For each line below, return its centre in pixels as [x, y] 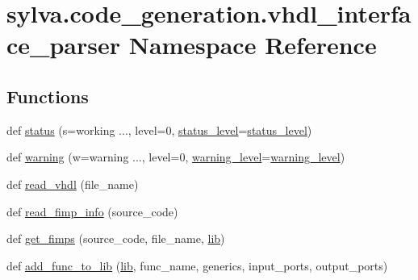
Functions [48, 96]
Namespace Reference [253, 45]
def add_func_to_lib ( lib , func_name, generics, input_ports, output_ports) [197, 265]
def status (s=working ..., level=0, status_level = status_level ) [159, 130]
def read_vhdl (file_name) [73, 184]
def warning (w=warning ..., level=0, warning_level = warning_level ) [176, 157]
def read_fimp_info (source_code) [92, 211]
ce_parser [63, 45]
